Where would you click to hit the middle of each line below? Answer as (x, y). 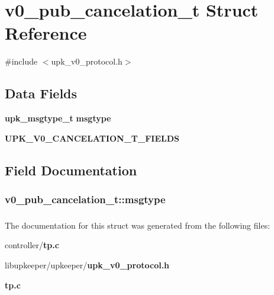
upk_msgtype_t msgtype (58, 118)
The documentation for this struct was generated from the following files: (138, 225)
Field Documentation (71, 170)
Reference (46, 33)
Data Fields (41, 93)
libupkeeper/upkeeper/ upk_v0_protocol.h (87, 265)
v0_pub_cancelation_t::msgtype (85, 199)
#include (21, 61)
